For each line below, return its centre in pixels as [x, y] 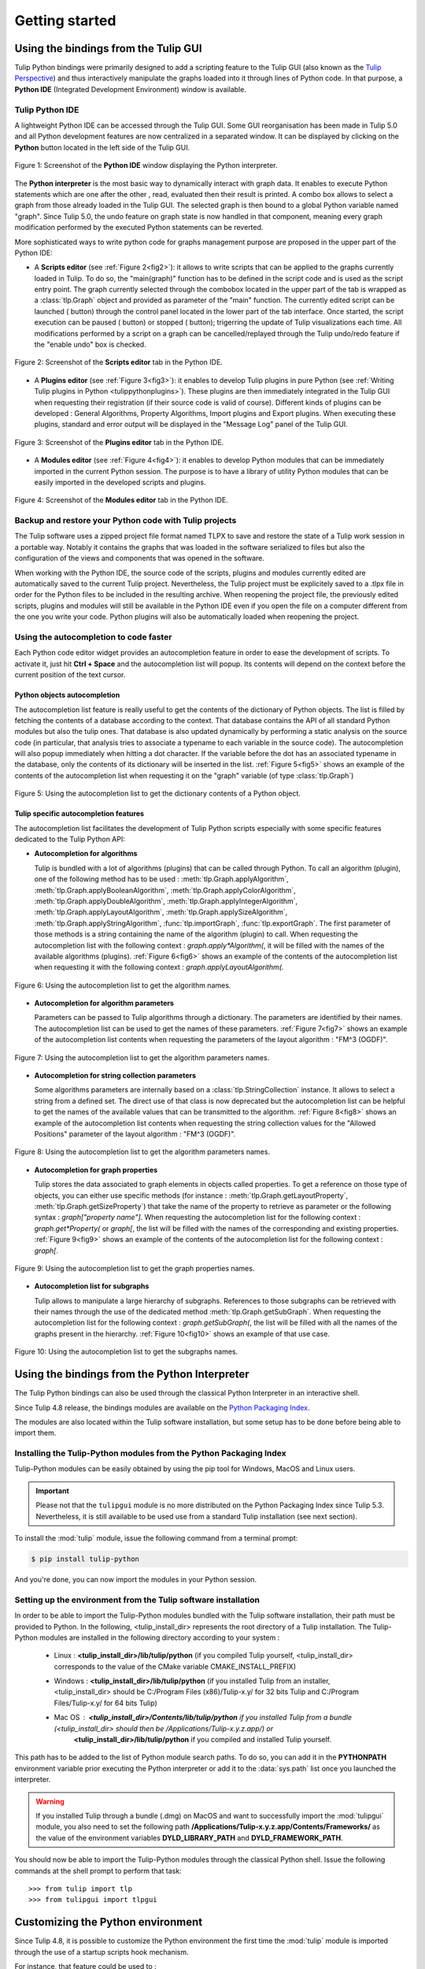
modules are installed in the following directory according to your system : [160, 1637]
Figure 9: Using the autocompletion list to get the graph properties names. [135, 1268]
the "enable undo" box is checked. [90, 345]
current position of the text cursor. [70, 675]
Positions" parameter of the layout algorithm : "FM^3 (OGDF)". [135, 1134]
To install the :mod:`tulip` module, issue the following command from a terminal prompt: [156, 1538]
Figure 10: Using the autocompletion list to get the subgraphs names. [126, 1352]
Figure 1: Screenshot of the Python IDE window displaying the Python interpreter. [146, 165]
